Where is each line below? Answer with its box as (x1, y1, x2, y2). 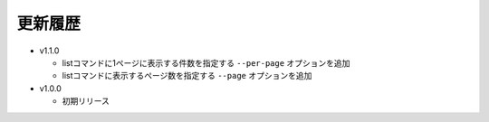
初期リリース (62, 96, 110, 107)
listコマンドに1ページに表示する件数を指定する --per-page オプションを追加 (62, 57, 350, 68)
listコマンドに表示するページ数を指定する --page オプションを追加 (62, 70, 312, 81)
